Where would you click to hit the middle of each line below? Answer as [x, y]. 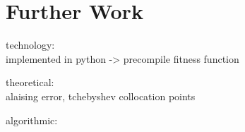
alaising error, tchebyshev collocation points [101, 96]
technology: [30, 45]
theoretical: [30, 82]
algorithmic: [32, 120]
